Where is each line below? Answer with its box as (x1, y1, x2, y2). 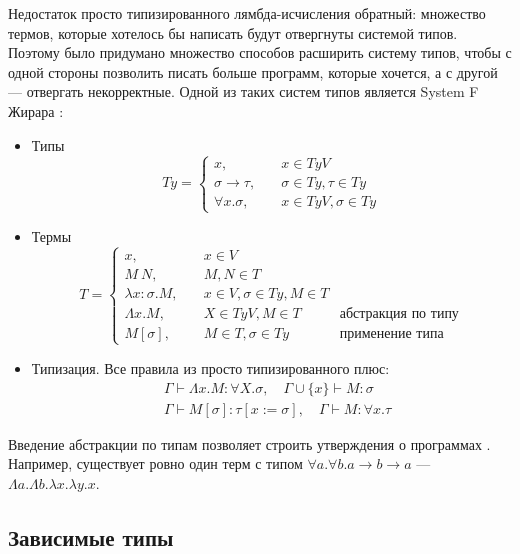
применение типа (339, 326, 444, 341)
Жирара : (8, 100, 64, 121)
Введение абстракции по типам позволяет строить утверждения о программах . (8, 433, 491, 454)
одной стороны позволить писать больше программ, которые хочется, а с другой (8, 61, 498, 82)
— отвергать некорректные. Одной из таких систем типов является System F (8, 81, 479, 102)
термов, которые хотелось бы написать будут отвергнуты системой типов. (8, 22, 458, 43)
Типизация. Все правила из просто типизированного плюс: (31, 357, 390, 378)
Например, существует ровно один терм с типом (8, 453, 303, 474)
